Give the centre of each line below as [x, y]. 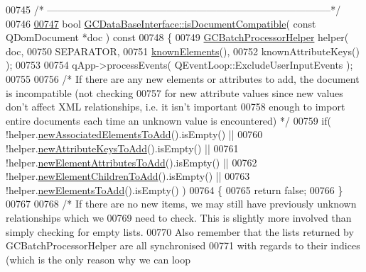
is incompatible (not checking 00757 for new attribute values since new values [174, 92]
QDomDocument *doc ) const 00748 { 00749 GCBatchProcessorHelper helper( [177, 37]
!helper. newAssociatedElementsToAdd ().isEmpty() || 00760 [134, 134]
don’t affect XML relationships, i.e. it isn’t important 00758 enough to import [176, 107]
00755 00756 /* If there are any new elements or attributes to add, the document [183, 78]
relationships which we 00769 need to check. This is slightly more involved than [179, 217]
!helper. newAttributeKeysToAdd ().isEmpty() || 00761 [122, 148]
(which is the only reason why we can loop [98, 259]
